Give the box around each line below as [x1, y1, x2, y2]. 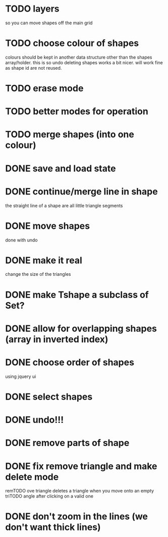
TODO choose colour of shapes [5, 37, 139, 49]
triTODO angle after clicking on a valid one [5, 493, 93, 499]
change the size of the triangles [5, 271, 71, 277]
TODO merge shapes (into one [5, 129, 135, 140]
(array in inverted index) [5, 333, 108, 345]
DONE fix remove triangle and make [5, 460, 157, 472]
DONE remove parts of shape [5, 437, 130, 449]
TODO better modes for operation [5, 106, 149, 117]
